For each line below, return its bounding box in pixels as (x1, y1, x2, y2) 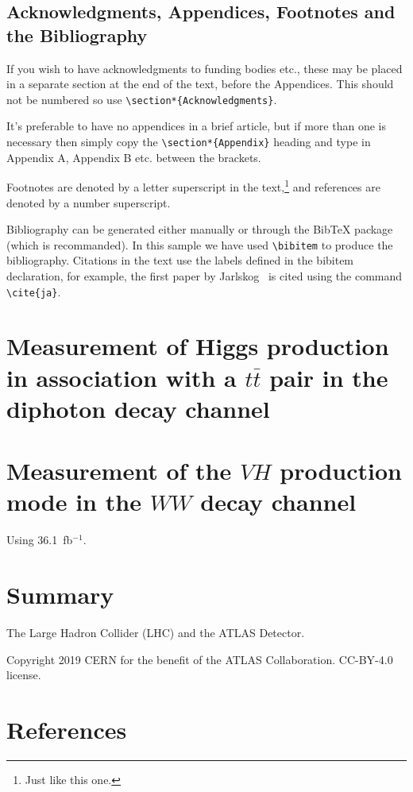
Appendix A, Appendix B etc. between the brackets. (6, 149, 261, 165)
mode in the (6, 485, 141, 518)
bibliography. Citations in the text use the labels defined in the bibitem (6, 252, 354, 269)
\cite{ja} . (6, 283, 61, 299)
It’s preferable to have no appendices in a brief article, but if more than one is (6, 118, 386, 134)
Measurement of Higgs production (6, 330, 389, 362)
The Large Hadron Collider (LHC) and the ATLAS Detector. (6, 624, 305, 640)
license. (6, 666, 41, 683)
